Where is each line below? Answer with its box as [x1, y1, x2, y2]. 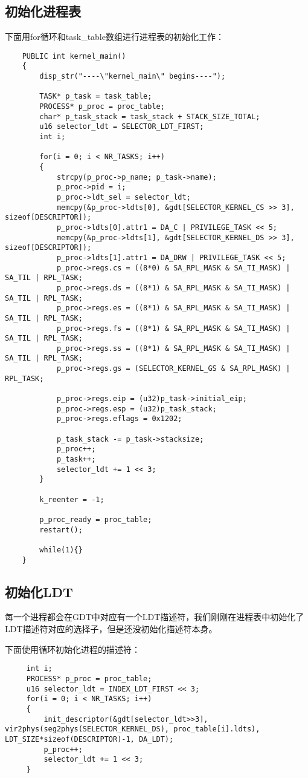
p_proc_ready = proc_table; [39, 515, 152, 524]
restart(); [39, 525, 83, 534]
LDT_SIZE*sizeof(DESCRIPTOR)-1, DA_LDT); [5, 734, 174, 744]
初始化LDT [5, 582, 73, 601]
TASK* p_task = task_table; [39, 92, 152, 101]
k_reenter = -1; [39, 495, 104, 504]
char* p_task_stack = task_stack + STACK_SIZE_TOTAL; [39, 112, 260, 121]
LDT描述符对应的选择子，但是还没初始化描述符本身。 [5, 623, 217, 635]
